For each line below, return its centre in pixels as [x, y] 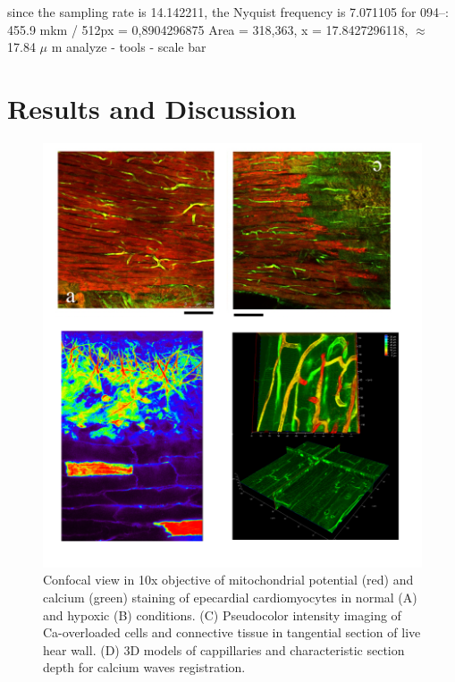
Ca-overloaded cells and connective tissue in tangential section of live [232, 632]
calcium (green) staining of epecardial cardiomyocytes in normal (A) [230, 598]
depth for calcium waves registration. [144, 667]
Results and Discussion [152, 108]
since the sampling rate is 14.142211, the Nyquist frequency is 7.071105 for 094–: [228, 12]
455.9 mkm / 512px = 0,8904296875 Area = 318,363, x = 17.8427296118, [208, 29]
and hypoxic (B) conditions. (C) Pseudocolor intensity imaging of [222, 615]
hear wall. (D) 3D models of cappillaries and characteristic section [224, 649]
